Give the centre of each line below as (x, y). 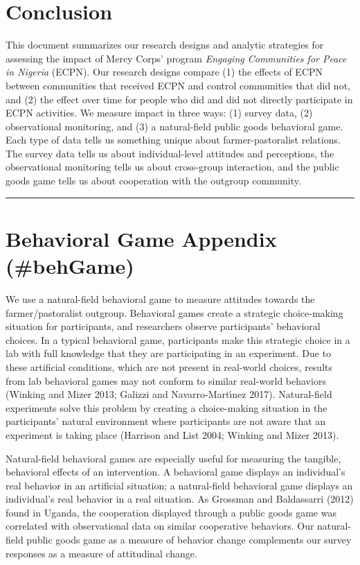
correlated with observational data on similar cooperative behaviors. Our (160, 526)
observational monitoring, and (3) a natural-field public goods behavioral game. (174, 126)
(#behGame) (70, 266)
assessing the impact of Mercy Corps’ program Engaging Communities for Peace (176, 58)
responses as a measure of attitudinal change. (101, 553)
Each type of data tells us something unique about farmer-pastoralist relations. (173, 140)
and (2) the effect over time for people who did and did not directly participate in (179, 99)
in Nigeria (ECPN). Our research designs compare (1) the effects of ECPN (164, 72)
